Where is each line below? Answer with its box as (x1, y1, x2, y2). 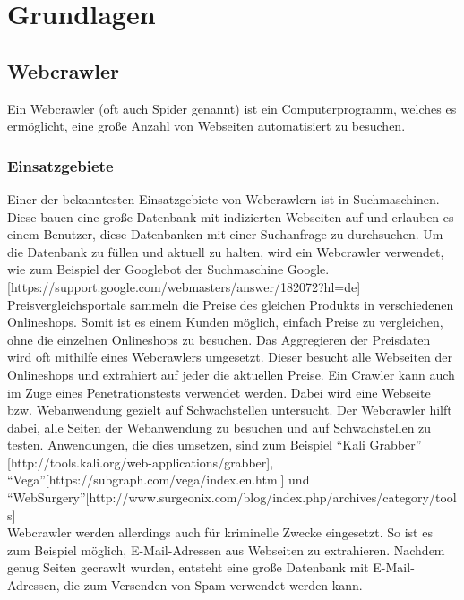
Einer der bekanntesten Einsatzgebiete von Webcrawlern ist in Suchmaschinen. (7, 189, 440, 208)
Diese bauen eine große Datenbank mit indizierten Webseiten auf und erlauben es (7, 207, 454, 226)
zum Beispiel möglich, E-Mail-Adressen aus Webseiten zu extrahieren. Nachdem (7, 540, 445, 559)
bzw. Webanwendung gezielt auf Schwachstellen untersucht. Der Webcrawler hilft (7, 400, 452, 419)
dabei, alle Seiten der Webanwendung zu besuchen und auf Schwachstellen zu (7, 417, 432, 436)
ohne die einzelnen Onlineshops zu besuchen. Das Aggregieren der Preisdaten (7, 330, 431, 348)
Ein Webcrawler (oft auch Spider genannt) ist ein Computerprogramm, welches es (7, 99, 457, 117)
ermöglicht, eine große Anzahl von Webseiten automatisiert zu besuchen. (7, 116, 406, 135)
